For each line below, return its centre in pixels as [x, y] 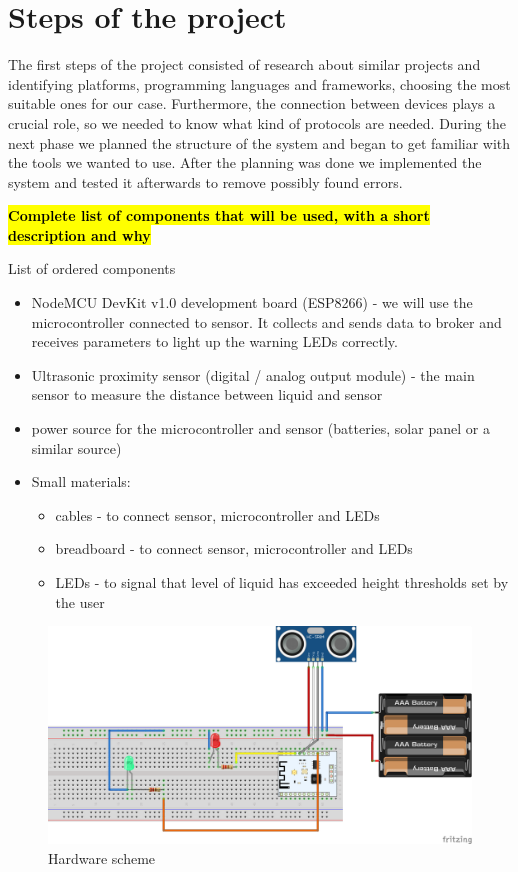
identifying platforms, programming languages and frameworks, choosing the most [259, 83]
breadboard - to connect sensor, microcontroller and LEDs [234, 548]
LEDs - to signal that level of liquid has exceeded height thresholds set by [282, 582]
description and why [79, 234]
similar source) [76, 447]
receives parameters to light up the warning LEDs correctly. [214, 341]
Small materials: [81, 481]
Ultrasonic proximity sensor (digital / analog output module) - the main [253, 374]
